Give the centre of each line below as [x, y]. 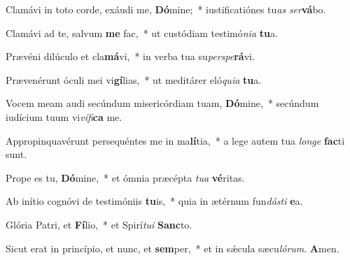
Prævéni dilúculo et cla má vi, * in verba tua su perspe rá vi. [130, 56]
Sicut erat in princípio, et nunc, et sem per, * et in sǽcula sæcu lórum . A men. [173, 248]
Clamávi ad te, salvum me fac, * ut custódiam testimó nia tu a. [142, 32]
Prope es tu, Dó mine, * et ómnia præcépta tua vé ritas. [125, 177]
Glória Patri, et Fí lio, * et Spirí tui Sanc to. [99, 224]
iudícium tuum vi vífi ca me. [64, 116]
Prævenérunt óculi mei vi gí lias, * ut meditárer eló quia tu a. [134, 79]
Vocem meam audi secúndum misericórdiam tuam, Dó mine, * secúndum [162, 103]
